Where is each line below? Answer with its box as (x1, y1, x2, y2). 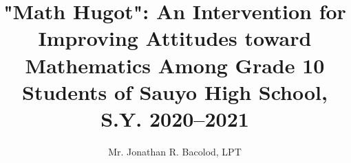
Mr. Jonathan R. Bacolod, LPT (108, 144, 242, 158)
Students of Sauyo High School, (22, 77, 328, 105)
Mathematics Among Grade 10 (25, 51, 325, 79)
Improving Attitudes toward (38, 24, 312, 52)
